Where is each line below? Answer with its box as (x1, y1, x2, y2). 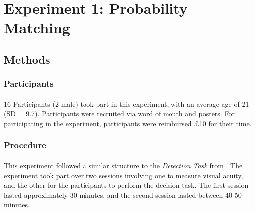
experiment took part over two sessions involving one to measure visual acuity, (4, 170, 243, 180)
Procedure (4, 139, 46, 151)
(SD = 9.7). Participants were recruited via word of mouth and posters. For (4, 108, 235, 119)
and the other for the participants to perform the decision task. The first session (4, 180, 249, 190)
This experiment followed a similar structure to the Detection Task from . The (4, 160, 243, 170)
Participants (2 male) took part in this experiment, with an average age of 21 (13, 98, 249, 109)
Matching (4, 17, 70, 38)
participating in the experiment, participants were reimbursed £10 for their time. (4, 118, 252, 128)
